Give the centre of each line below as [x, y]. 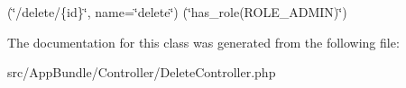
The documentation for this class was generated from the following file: [203, 42]
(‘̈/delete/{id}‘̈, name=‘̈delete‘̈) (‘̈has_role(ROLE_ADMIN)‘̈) [177, 12]
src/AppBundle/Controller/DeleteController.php [142, 72]
